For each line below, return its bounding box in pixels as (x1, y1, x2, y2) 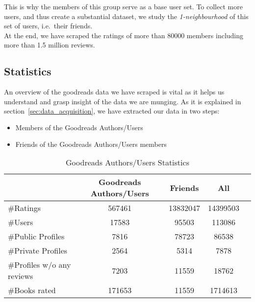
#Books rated (8, 284, 56, 296)
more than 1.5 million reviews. (4, 40, 95, 50)
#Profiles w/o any (8, 259, 71, 271)
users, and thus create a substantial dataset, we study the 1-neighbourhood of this (4, 11, 249, 21)
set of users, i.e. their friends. (4, 21, 93, 31)
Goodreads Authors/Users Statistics (66, 157, 189, 168)
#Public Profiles (8, 231, 65, 242)
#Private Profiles (8, 245, 68, 256)
